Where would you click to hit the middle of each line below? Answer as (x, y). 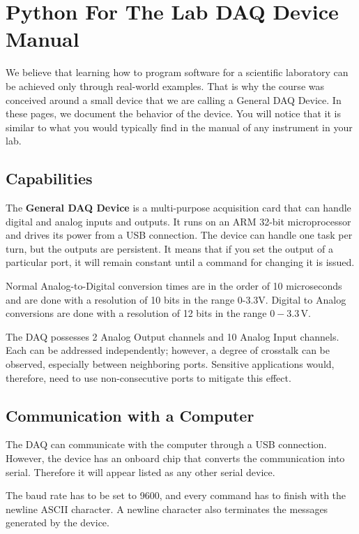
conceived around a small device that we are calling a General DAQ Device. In (174, 99)
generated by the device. (58, 522)
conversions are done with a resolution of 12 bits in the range (136, 313)
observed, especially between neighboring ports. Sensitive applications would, (170, 364)
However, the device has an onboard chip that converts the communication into (175, 458)
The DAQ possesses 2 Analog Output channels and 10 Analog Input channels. (173, 336)
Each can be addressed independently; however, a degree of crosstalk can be (168, 350)
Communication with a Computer (130, 415)
